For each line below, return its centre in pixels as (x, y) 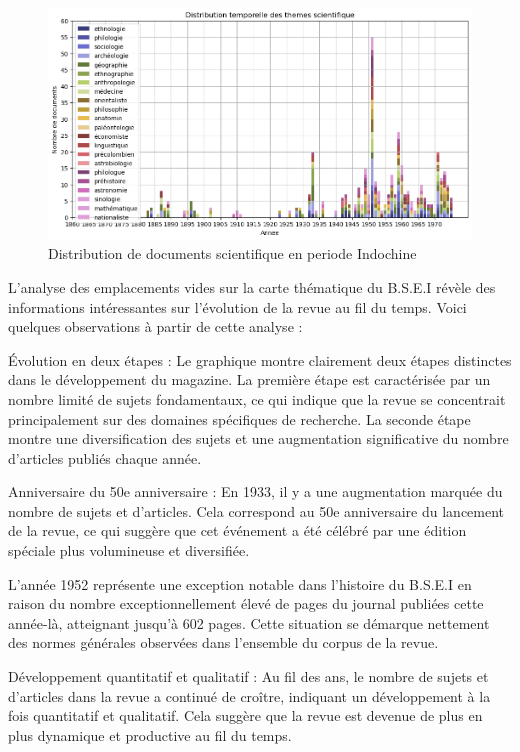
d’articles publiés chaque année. (105, 457)
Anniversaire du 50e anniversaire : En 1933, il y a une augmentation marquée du (255, 491)
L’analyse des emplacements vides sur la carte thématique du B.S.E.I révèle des (252, 286)
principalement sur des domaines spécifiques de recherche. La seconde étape (239, 418)
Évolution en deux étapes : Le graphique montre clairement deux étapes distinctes (260, 359)
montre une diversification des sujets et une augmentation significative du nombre (258, 438)
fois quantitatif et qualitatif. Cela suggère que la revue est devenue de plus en (245, 715)
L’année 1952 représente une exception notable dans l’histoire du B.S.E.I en (240, 583)
